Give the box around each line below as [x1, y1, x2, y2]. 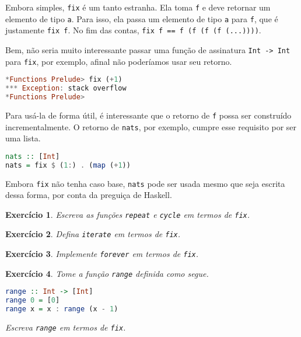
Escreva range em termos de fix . [5, 321, 126, 333]
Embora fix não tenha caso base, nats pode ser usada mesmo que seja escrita [5, 177, 285, 189]
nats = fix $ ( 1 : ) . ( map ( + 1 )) [5, 161, 131, 169]
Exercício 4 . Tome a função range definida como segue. [5, 267, 209, 279]
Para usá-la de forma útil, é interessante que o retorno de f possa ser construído [5, 109, 292, 121]
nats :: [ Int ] [5, 152, 60, 161]
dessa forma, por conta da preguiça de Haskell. [5, 189, 172, 201]
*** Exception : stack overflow [5, 84, 127, 93]
